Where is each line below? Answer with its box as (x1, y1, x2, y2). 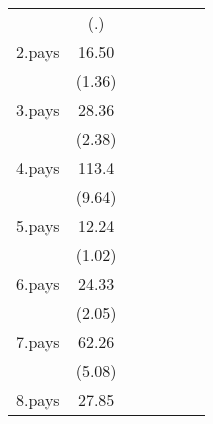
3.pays (16, 98, 60, 121)
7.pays (16, 330, 60, 353)
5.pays (16, 214, 60, 237)
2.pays (16, 40, 60, 63)
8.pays (16, 388, 60, 411)
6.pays (16, 272, 60, 295)
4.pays (16, 156, 60, 179)
